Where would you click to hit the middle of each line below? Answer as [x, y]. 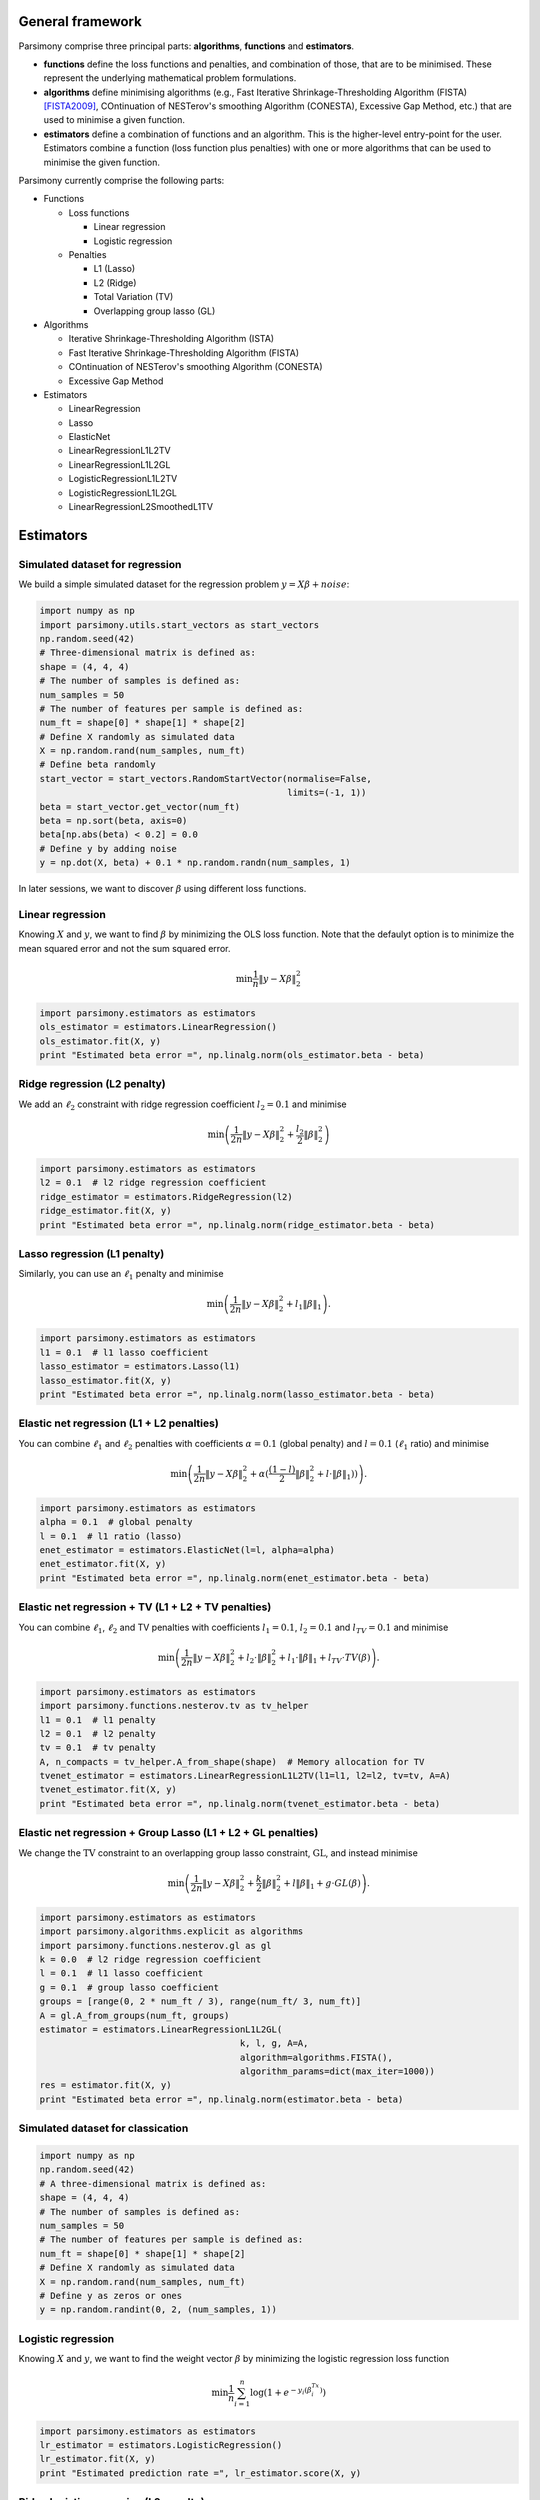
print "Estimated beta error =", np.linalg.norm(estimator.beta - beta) [221, 2099]
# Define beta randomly [98, 764]
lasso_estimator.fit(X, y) [105, 1380]
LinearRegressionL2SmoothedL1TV [141, 507]
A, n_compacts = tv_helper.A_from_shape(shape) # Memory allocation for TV [232, 1761]
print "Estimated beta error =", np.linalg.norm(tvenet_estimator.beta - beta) [240, 1803]
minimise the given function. [101, 162]
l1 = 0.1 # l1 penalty [98, 1719]
